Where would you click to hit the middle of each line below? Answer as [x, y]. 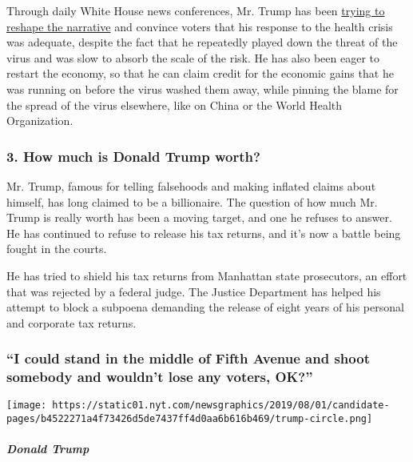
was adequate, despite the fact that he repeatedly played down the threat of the [202, 42]
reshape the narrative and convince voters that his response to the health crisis [200, 26]
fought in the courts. [57, 249]
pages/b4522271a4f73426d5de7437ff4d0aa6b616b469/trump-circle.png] [190, 419]
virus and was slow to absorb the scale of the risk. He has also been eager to [193, 57]
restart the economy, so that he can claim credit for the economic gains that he [200, 73]
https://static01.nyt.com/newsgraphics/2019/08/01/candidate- [221, 406]
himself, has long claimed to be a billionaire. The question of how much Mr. [192, 201]
